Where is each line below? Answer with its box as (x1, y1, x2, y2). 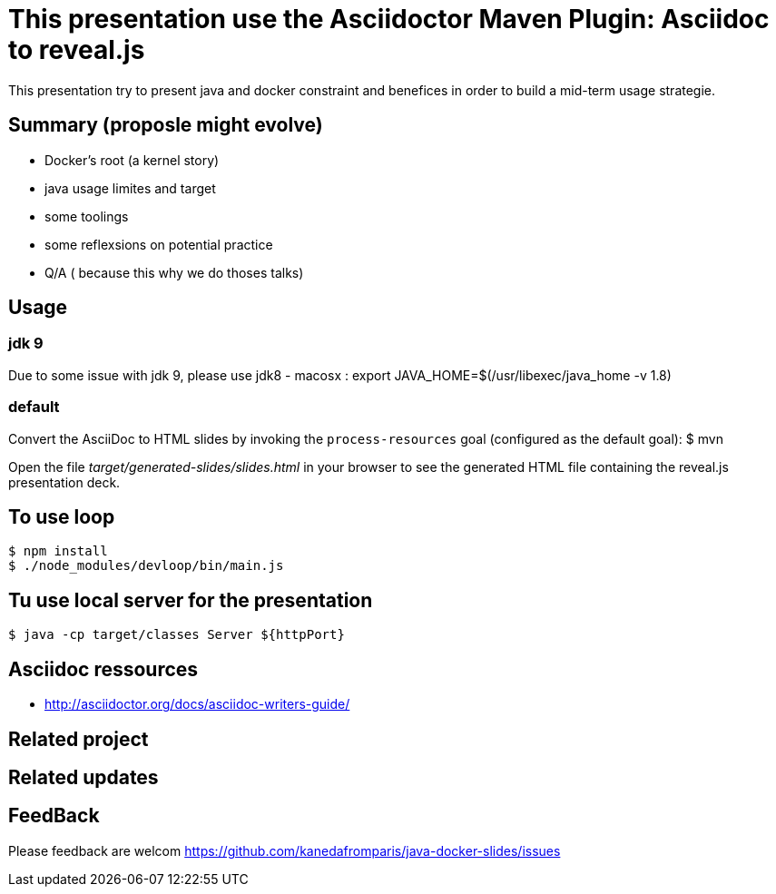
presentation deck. (8, 474, 121, 490)
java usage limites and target (44, 180, 216, 196)
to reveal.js (8, 34, 145, 65)
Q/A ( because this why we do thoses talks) (44, 264, 304, 280)
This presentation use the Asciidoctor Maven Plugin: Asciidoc (8, 4, 770, 34)
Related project (8, 727, 149, 751)
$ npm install (8, 544, 108, 559)
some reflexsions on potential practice (44, 236, 273, 252)
